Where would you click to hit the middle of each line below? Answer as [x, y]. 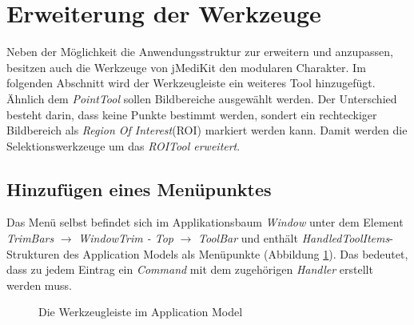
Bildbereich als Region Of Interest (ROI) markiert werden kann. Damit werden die [207, 130]
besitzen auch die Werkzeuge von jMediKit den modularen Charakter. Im [186, 67]
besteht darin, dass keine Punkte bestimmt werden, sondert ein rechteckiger [192, 114]
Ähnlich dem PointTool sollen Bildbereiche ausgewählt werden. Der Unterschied [202, 98]
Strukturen [33, 253]
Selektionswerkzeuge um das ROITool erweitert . [123, 145]
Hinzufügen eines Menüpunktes [139, 189]
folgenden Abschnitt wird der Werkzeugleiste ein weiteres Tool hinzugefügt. [191, 83]
